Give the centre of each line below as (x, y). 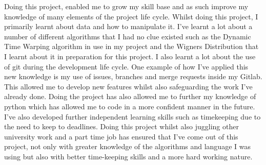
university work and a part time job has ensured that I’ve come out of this (121, 136)
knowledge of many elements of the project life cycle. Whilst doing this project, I (131, 16)
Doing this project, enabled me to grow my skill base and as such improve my (126, 6)
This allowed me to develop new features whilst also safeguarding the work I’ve (128, 86)
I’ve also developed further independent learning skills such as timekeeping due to (132, 116)
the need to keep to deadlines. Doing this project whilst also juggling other (121, 126)
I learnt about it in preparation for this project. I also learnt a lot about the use (130, 56)
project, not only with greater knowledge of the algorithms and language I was (127, 146)
